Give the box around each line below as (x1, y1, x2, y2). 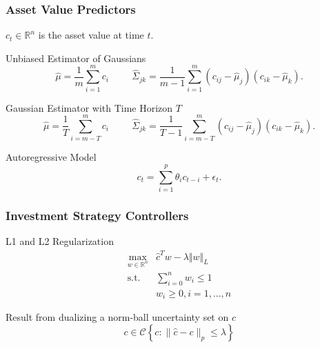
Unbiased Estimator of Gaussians (6, 50, 146, 65)
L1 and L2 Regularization (6, 234, 114, 248)
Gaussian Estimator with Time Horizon (6, 100, 173, 115)
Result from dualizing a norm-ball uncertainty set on (6, 310, 229, 324)
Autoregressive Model (6, 150, 97, 164)
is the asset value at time (38, 28, 144, 42)
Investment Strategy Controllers (6, 206, 189, 224)
